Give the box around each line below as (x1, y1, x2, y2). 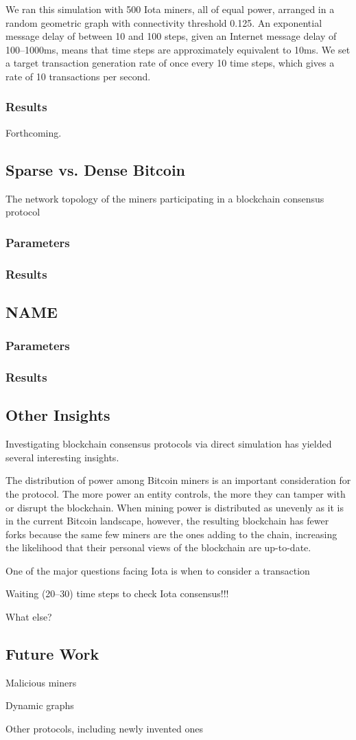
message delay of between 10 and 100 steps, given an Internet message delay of (5, 29, 337, 43)
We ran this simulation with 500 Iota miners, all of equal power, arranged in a (5, 2, 335, 16)
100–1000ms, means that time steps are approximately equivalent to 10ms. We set (5, 42, 351, 56)
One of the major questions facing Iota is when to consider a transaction (5, 563, 310, 577)
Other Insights (5, 404, 110, 426)
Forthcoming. (5, 125, 62, 139)
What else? (5, 610, 52, 624)
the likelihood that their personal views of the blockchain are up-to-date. (5, 540, 311, 555)
